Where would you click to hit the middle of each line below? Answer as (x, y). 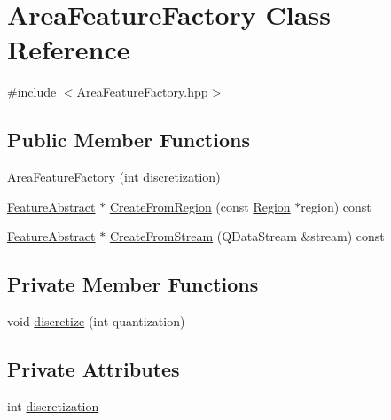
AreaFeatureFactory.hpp (142, 92)
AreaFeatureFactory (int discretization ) (114, 177)
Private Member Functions (133, 284)
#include (32, 92)
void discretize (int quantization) (96, 321)
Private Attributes (94, 369)
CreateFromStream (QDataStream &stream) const (247, 236)
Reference (69, 49)
